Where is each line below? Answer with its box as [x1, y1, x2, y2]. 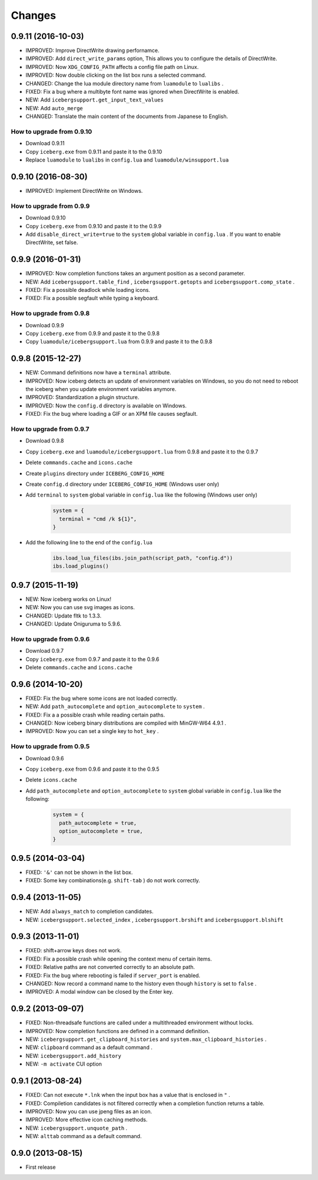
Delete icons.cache [25, 776, 78, 784]
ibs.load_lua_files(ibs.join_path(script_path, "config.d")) [52, 555, 233, 561]
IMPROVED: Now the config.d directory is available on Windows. [25, 402, 187, 409]
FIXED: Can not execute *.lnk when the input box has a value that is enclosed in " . [25, 1092, 231, 1099]
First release [25, 1163, 56, 1171]
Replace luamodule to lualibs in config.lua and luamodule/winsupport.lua [25, 156, 229, 163]
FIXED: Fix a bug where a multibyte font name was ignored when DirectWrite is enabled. [25, 88, 240, 96]
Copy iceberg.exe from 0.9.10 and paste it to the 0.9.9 [25, 222, 162, 229]
